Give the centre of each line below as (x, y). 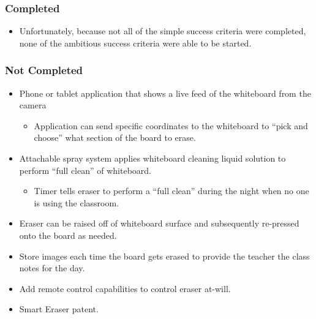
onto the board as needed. (68, 235)
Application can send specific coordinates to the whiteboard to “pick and (171, 125)
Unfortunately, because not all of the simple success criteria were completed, (163, 31)
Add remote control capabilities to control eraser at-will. (125, 288)
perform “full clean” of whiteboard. (85, 170)
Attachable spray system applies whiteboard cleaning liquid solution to (152, 158)
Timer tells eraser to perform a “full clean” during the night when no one (171, 191)
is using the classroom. (76, 202)
